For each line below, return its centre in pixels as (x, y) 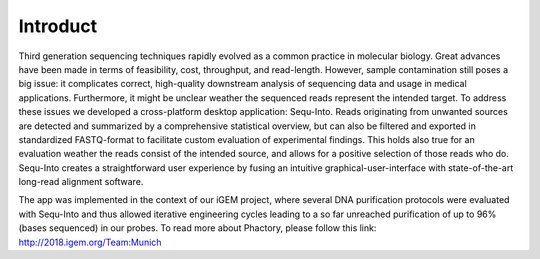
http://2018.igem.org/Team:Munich (90, 242)
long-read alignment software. (81, 182)
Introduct (58, 26)
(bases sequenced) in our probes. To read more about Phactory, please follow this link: (197, 228)
